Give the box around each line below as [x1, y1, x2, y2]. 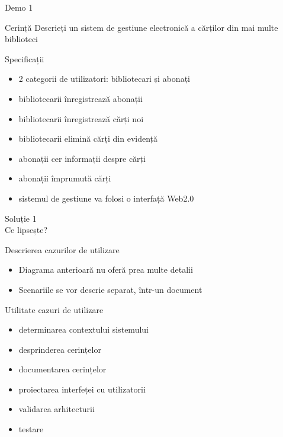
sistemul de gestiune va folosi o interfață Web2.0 [18, 192, 194, 204]
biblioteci [5, 33, 38, 45]
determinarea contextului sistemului [18, 323, 149, 336]
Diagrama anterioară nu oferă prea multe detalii [18, 263, 193, 276]
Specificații [5, 52, 44, 65]
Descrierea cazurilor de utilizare [5, 243, 120, 256]
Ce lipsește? [5, 224, 48, 236]
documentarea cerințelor [18, 363, 107, 375]
